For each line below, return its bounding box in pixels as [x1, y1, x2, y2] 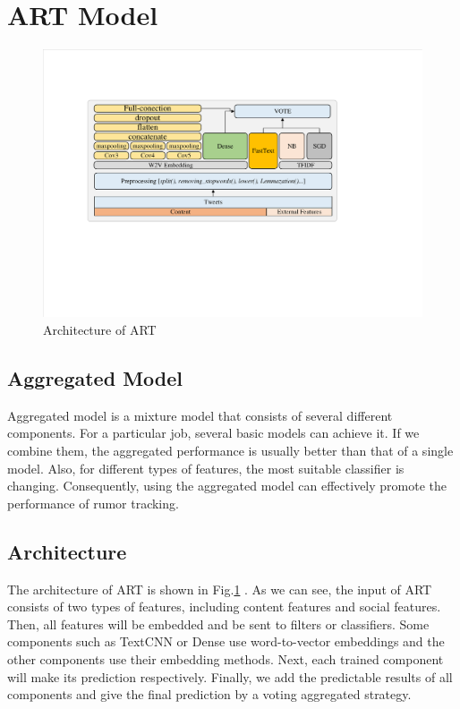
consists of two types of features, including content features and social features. [7, 597, 441, 616]
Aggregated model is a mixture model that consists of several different [7, 406, 393, 424]
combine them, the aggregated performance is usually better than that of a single [7, 441, 454, 460]
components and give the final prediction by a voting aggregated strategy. [7, 685, 412, 704]
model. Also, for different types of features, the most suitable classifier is [7, 458, 405, 477]
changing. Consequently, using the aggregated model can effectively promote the [7, 476, 447, 495]
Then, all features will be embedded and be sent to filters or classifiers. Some [7, 614, 430, 633]
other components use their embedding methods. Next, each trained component [7, 650, 444, 669]
